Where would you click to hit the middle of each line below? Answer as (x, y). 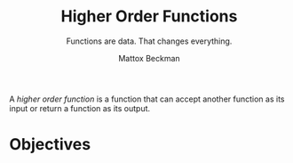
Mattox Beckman (149, 58)
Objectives (50, 145)
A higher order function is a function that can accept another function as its (147, 99)
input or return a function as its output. (80, 108)
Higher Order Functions (149, 16)
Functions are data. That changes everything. (149, 41)
